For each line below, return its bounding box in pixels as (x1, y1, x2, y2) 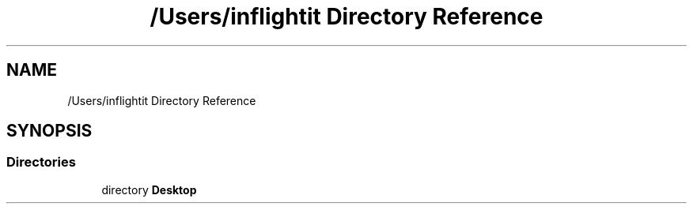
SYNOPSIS (6, 121, 93, 141)
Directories (6, 154, 76, 171)
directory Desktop (101, 182, 197, 197)
